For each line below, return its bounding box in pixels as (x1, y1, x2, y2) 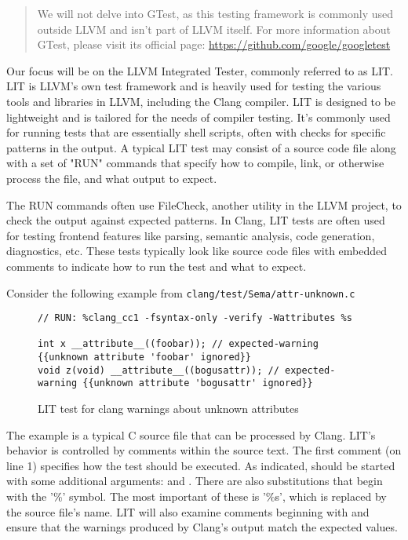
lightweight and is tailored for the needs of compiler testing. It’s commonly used (6, 108, 391, 125)
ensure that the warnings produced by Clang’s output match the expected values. (6, 519, 398, 535)
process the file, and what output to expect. (6, 170, 217, 186)
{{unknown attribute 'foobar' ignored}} (38, 352, 252, 363)
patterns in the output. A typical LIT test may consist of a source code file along (6, 139, 396, 155)
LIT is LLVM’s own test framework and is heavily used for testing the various (6, 78, 381, 94)
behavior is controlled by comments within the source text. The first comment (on (6, 442, 402, 458)
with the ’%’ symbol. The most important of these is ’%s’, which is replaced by (6, 488, 387, 505)
